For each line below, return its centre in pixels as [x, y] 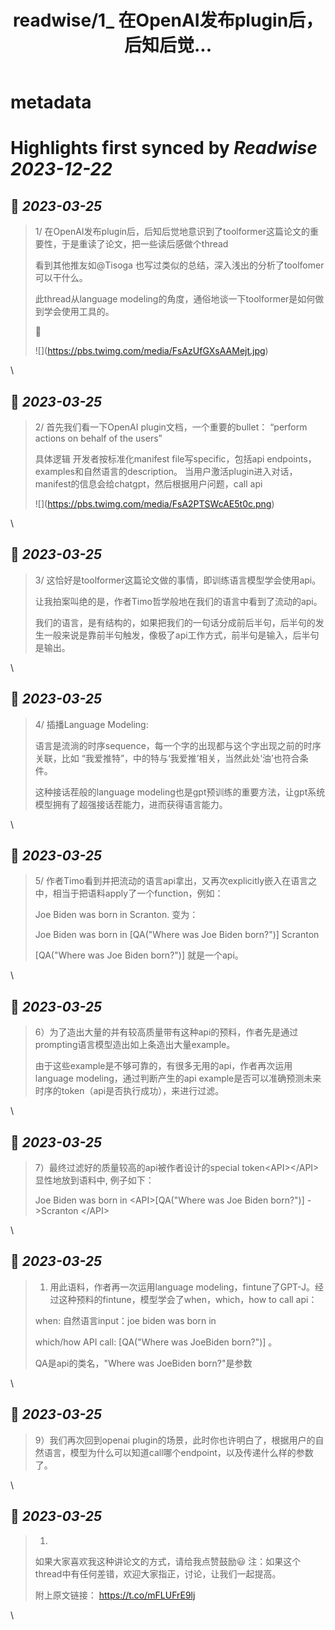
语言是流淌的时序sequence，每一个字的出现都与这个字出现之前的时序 [178, 745]
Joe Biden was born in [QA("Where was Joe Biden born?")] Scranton [177, 935]
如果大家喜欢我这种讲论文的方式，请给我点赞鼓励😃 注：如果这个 [168, 1561]
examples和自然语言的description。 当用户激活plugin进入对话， [166, 471]
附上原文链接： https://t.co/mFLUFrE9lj [115, 1595]
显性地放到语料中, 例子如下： [94, 1180]
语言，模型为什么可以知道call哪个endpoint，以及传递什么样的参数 [178, 1452]
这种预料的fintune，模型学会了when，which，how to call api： [188, 1299]
